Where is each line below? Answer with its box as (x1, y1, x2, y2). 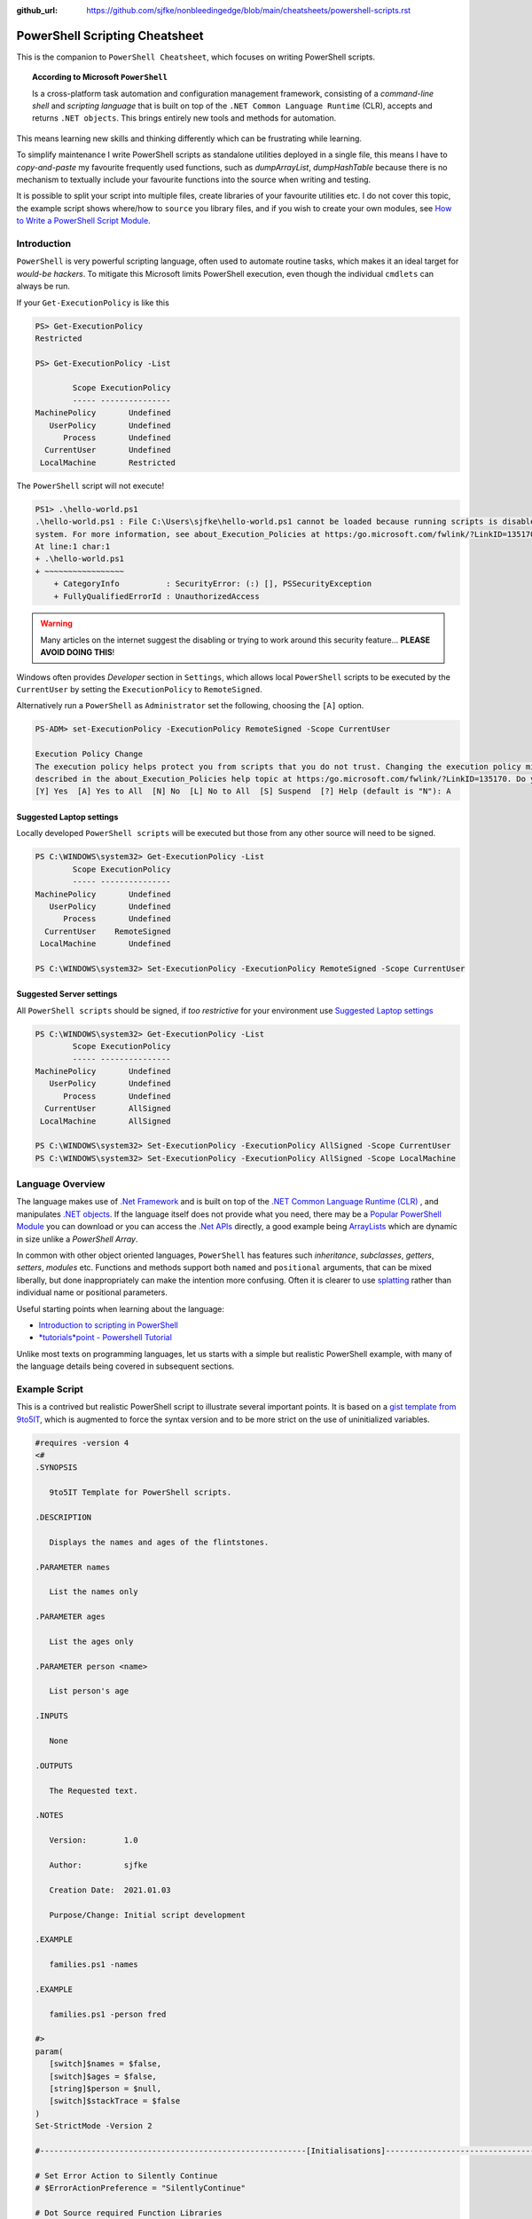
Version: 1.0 (49, 1836, 139, 1845)
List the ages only (49, 1636, 134, 1646)
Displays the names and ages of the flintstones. (49, 1536, 270, 1547)
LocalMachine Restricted (40, 457, 176, 468)
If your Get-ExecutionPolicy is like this (16, 297, 170, 308)
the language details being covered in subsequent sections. (16, 1361, 235, 1371)
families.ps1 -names (49, 1960, 139, 1970)
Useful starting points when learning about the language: (16, 1303, 225, 1314)
